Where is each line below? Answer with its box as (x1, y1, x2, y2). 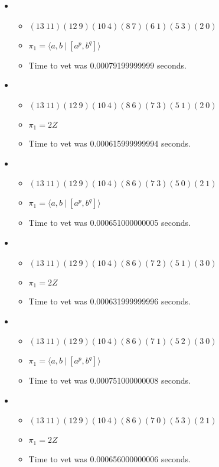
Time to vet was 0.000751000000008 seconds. (28, 374, 191, 387)
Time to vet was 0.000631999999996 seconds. (28, 295, 191, 307)
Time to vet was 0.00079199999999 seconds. (28, 59, 187, 71)
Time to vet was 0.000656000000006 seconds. (28, 452, 191, 465)
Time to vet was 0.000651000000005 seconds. (28, 216, 191, 229)
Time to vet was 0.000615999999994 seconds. (28, 137, 191, 150)
